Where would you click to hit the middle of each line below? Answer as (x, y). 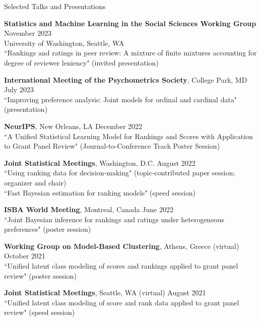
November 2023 (28, 33)
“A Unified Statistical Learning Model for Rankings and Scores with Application (128, 136)
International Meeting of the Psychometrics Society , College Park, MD (126, 79)
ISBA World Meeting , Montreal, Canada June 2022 (89, 209)
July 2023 (19, 89)
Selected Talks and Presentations (55, 6)
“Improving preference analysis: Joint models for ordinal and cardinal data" (121, 99)
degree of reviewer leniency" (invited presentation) (81, 62)
